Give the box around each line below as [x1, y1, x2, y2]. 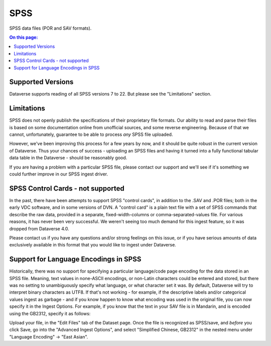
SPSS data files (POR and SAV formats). [9, 25, 92, 31]
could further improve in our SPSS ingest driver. [9, 171, 108, 177]
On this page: [9, 34, 38, 40]
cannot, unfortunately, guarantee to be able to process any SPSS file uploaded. [9, 131, 173, 138]
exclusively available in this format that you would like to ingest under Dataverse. [9, 242, 177, 248]
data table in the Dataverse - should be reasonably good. [9, 155, 127, 161]
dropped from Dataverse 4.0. [9, 225, 70, 231]
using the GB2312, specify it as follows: [9, 310, 91, 316]
